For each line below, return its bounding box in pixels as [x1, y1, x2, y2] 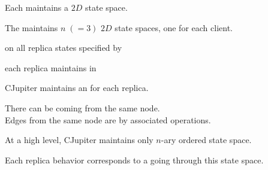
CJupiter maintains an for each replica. [5, 81, 149, 94]
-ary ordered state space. [161, 133, 252, 146]
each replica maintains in [5, 61, 97, 74]
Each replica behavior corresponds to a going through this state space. [5, 153, 264, 166]
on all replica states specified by [5, 41, 122, 54]
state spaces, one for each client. [115, 21, 233, 34]
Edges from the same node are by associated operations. [5, 113, 211, 126]
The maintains [5, 21, 58, 34]
